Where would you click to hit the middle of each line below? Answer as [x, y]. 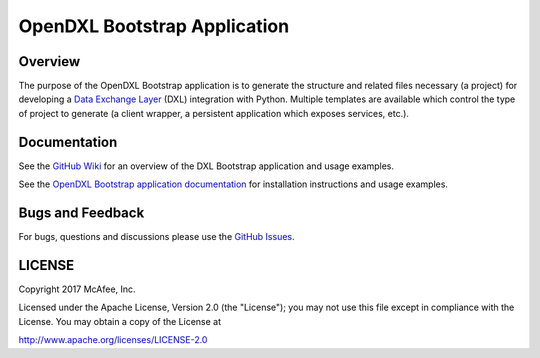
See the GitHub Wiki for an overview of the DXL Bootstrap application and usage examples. [206, 166]
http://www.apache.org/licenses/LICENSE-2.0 [113, 340]
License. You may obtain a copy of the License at [120, 321]
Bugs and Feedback [81, 212]
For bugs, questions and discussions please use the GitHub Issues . [156, 237]
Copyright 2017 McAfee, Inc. [77, 289]
